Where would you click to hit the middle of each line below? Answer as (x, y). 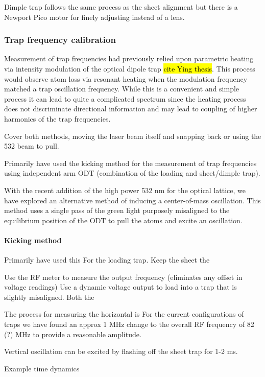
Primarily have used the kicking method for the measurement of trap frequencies (130, 163)
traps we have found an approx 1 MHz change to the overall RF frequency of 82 (129, 324)
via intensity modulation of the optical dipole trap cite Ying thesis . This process (130, 68)
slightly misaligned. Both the (49, 297)
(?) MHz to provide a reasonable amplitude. (73, 334)
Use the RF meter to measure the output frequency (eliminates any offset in (123, 277)
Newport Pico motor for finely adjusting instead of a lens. (94, 17)
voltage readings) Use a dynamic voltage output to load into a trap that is (121, 287)
